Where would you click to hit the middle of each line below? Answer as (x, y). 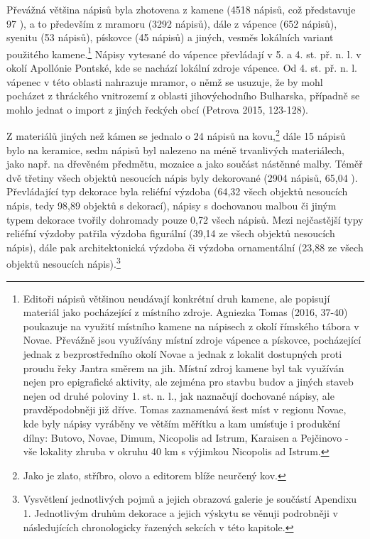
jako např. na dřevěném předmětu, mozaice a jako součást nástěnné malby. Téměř (185, 164)
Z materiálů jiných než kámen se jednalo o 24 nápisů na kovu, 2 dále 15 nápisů (176, 135)
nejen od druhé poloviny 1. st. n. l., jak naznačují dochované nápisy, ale (179, 395)
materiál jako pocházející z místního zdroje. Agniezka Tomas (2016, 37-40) (185, 312)
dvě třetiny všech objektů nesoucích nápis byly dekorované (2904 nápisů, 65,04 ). (182, 177)
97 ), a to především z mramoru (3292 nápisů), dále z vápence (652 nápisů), (172, 23)
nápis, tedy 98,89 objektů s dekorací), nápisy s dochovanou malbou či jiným (172, 206)
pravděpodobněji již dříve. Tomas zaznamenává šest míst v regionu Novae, (185, 409)
